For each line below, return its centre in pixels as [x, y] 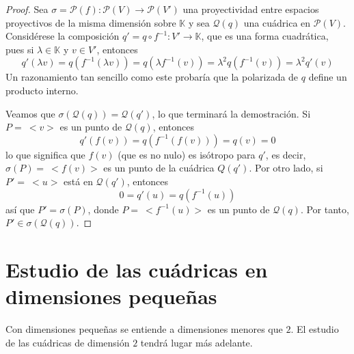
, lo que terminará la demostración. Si [231, 113]
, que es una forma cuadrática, [265, 36]
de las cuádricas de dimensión [68, 342]
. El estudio [315, 329]
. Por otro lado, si [286, 168]
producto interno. [42, 90]
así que [20, 209]
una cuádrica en [277, 22]
